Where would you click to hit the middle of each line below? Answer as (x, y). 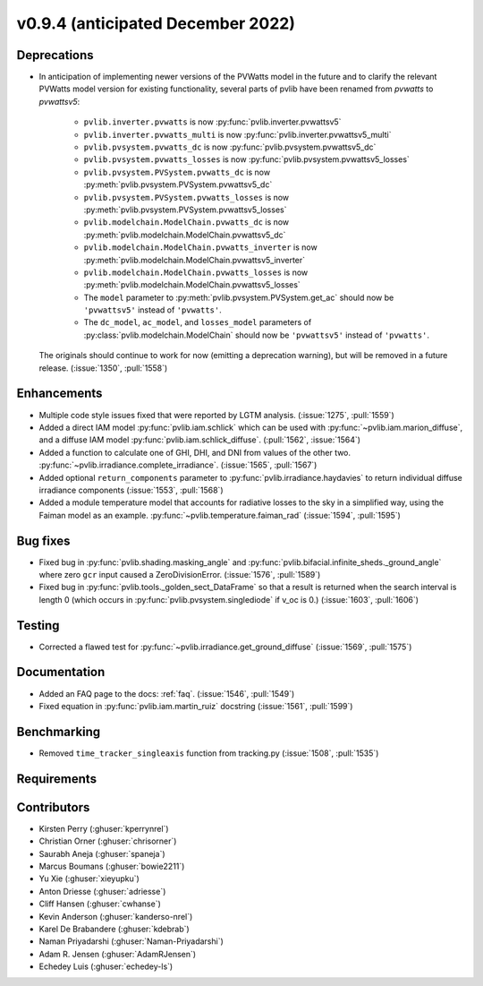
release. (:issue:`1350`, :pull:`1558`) (103, 368)
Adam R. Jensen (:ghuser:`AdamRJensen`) (118, 954)
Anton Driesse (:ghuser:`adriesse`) (102, 891)
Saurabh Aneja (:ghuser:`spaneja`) (102, 853)
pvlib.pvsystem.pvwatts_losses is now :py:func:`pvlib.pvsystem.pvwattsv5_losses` (247, 159)
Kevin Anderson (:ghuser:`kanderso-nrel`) (116, 916)
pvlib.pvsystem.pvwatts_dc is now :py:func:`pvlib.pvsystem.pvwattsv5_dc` (230, 147)
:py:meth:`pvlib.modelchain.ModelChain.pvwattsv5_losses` (192, 285)
